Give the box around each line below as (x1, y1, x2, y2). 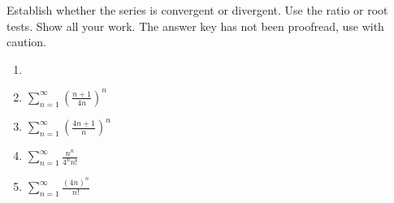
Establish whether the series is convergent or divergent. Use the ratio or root (6, 2, 388, 18)
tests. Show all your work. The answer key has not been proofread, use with (6, 17, 384, 34)
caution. (6, 33, 47, 50)
